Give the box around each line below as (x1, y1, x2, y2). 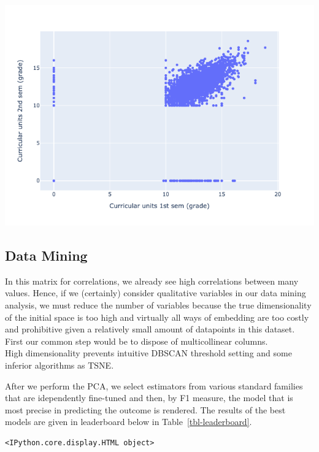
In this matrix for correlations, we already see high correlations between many (5, 274, 299, 287)
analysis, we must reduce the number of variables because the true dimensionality (5, 298, 312, 311)
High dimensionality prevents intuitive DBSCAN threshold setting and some (5, 347, 292, 359)
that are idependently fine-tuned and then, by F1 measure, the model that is (5, 391, 293, 404)
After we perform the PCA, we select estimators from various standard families (5, 379, 303, 392)
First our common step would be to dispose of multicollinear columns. (5, 334, 268, 347)
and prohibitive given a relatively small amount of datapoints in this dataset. (5, 323, 295, 335)
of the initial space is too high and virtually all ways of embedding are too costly (5, 310, 309, 323)
